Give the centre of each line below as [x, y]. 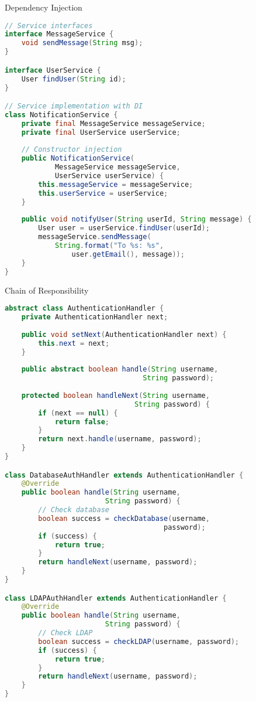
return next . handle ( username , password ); [120, 439]
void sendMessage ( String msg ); [82, 43]
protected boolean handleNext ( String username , [115, 395]
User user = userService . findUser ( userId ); [124, 228]
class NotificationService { [61, 115]
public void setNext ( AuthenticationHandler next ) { [124, 334]
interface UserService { [53, 70]
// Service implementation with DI [74, 106]
